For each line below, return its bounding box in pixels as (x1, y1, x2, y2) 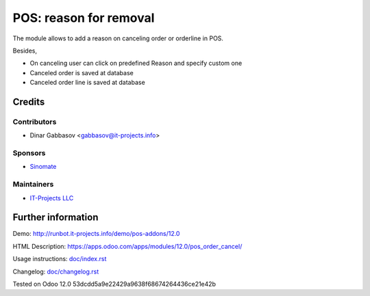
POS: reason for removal (12, 10, 155, 25)
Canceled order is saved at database (29, 68, 134, 77)
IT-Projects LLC (29, 193, 74, 202)
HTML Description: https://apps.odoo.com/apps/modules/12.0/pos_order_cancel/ (12, 242, 243, 250)
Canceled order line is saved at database (29, 79, 145, 87)
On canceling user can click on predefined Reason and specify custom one (29, 59, 243, 68)
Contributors (12, 117, 57, 126)
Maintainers (12, 180, 54, 189)
